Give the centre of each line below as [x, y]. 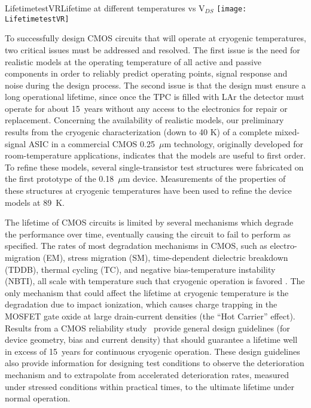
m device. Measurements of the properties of [204, 179]
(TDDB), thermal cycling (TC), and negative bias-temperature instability [140, 269]
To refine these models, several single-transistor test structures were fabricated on [154, 167]
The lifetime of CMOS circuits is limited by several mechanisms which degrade [149, 222]
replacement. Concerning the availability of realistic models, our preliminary [144, 120]
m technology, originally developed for [234, 143]
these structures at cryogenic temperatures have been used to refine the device [148, 191]
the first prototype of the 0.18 [60, 179]
